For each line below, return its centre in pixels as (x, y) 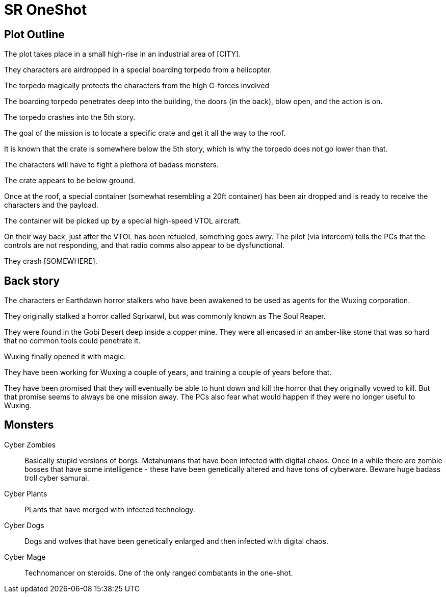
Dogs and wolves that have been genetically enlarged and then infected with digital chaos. (176, 541)
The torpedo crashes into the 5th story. (70, 117)
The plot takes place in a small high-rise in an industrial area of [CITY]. (123, 54)
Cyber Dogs (24, 525)
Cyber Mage (25, 557)
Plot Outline (34, 34)
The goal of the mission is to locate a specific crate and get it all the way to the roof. (145, 133)
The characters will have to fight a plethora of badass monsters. (111, 165)
